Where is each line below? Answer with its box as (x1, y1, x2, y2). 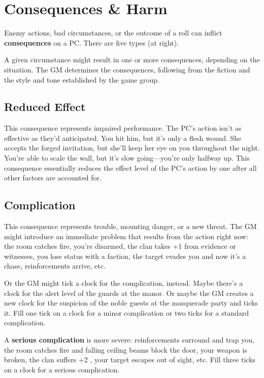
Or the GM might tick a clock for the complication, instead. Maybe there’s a (4, 278, 243, 288)
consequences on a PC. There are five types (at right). (4, 37, 179, 48)
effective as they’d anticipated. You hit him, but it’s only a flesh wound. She (4, 132, 242, 143)
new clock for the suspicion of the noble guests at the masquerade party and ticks (4, 297, 258, 308)
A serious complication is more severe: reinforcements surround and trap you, (4, 334, 254, 345)
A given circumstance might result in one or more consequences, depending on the (4, 54, 260, 65)
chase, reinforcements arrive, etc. (4, 260, 106, 271)
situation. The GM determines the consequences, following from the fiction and (4, 64, 250, 74)
